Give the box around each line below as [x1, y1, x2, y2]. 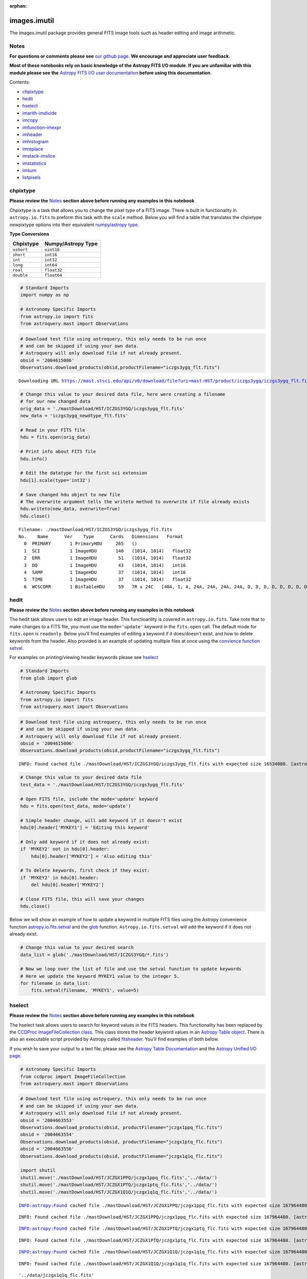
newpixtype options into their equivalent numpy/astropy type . [9, 222, 139, 228]
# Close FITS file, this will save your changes [20, 896, 145, 902]
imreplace [22, 146, 43, 152]
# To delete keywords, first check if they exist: [20, 868, 150, 873]
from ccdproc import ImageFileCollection [20, 1073, 126, 1079]
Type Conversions [9, 231, 50, 237]
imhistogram [22, 139, 49, 145]
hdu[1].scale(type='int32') [20, 477, 91, 483]
